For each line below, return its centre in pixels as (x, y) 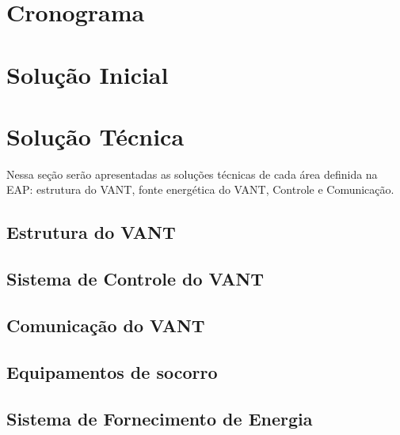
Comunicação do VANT (106, 325)
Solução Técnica (95, 136)
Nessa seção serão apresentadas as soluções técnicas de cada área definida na (192, 174)
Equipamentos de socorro (112, 371)
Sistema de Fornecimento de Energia (160, 418)
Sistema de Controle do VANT (135, 279)
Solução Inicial (88, 74)
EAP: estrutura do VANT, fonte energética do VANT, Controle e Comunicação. (200, 189)
